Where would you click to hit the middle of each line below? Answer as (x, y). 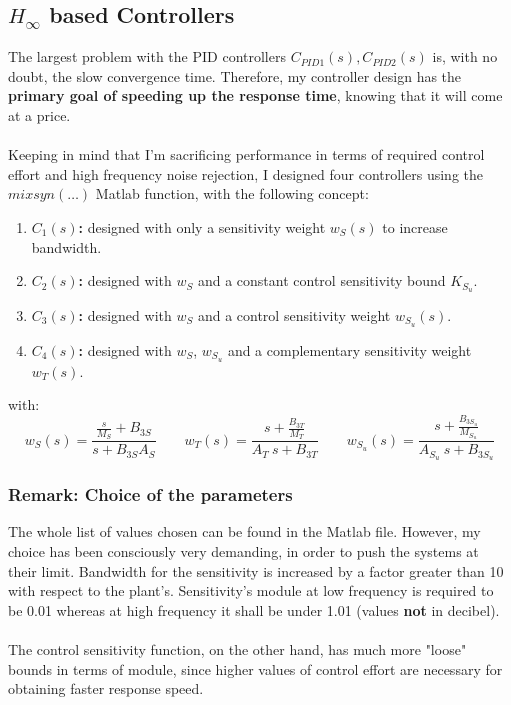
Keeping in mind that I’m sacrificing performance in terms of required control (246, 154)
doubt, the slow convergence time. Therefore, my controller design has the (235, 75)
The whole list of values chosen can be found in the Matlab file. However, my (244, 531)
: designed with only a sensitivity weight (202, 226)
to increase (415, 226)
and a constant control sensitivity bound (321, 280)
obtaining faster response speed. (106, 688)
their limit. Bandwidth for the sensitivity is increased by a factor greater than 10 (256, 570)
